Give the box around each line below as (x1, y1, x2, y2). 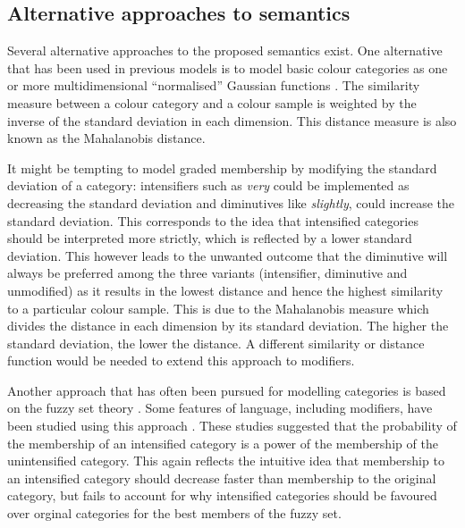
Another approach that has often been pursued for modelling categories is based (7, 381, 446, 399)
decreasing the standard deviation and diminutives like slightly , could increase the (7, 193, 455, 212)
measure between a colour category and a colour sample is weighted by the (7, 93, 417, 112)
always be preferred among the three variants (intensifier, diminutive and (7, 264, 408, 282)
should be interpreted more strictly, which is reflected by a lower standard (7, 229, 412, 247)
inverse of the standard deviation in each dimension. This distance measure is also (7, 111, 457, 130)
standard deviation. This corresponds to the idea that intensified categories (7, 211, 418, 230)
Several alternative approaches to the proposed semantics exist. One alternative (7, 41, 443, 60)
